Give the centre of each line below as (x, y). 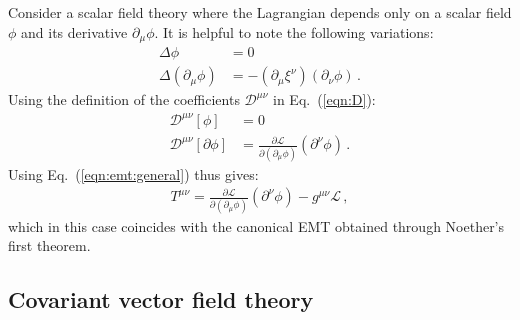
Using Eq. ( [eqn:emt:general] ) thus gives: (133, 173)
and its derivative (74, 31)
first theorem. (49, 245)
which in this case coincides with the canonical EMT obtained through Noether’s (256, 225)
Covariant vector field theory (161, 299)
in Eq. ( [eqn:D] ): (324, 99)
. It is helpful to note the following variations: (294, 31)
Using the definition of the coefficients (124, 99)
